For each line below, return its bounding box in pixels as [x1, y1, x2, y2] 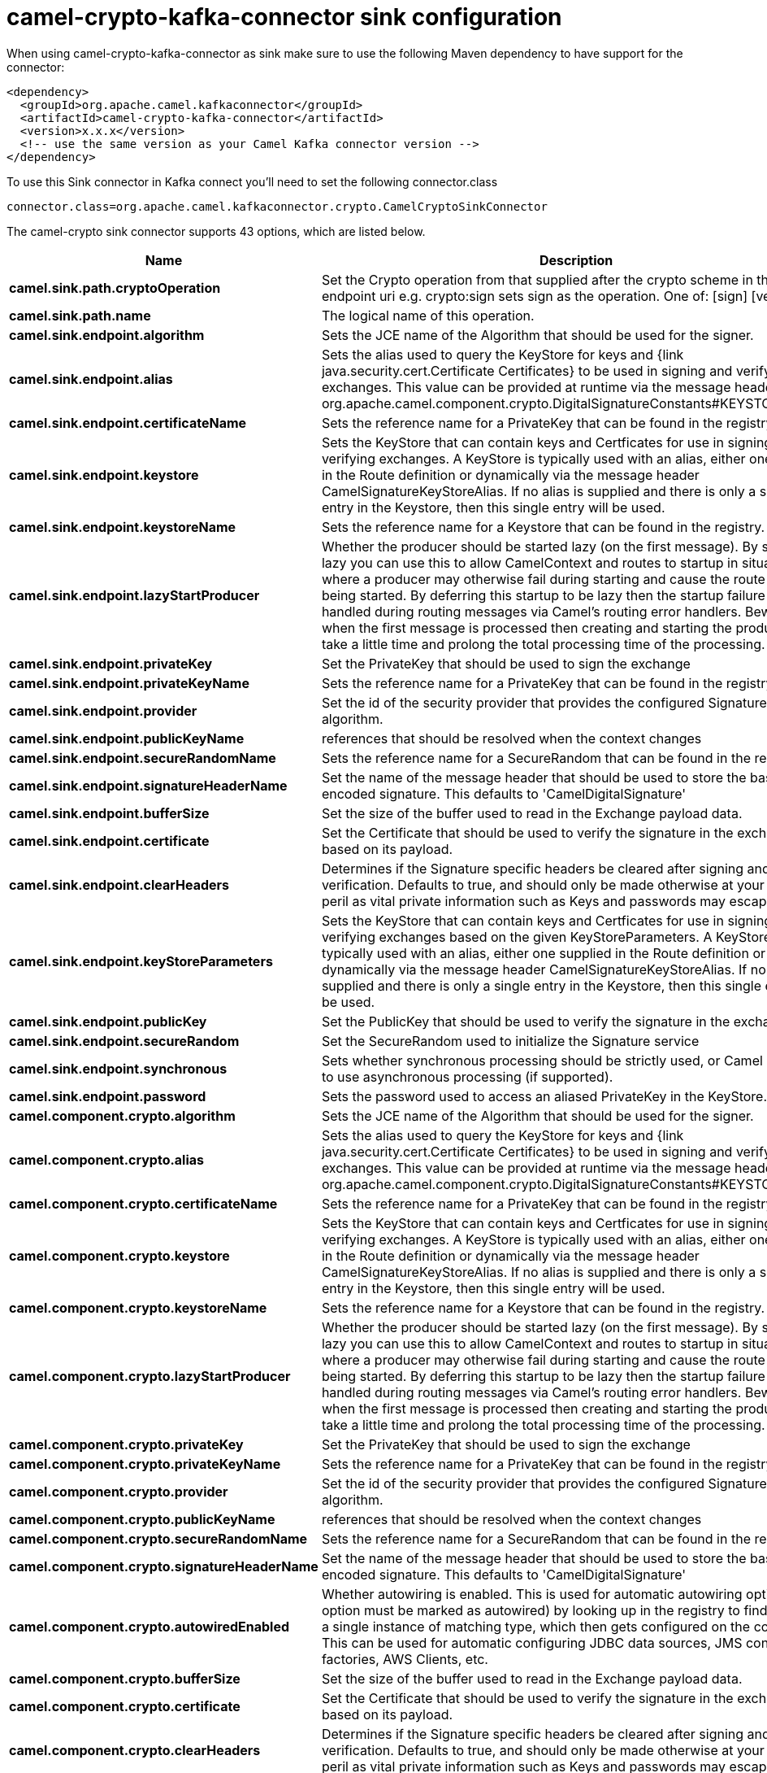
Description [539, 251, 613, 268]
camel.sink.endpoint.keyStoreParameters [9, 952, 273, 969]
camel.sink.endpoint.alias [9, 370, 173, 387]
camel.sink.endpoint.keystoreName [9, 518, 236, 535]
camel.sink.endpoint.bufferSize [9, 804, 210, 821]
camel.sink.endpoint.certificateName [9, 414, 247, 431]
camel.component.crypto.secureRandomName [9, 1530, 308, 1547]
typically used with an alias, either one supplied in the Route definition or [321, 944, 765, 961]
